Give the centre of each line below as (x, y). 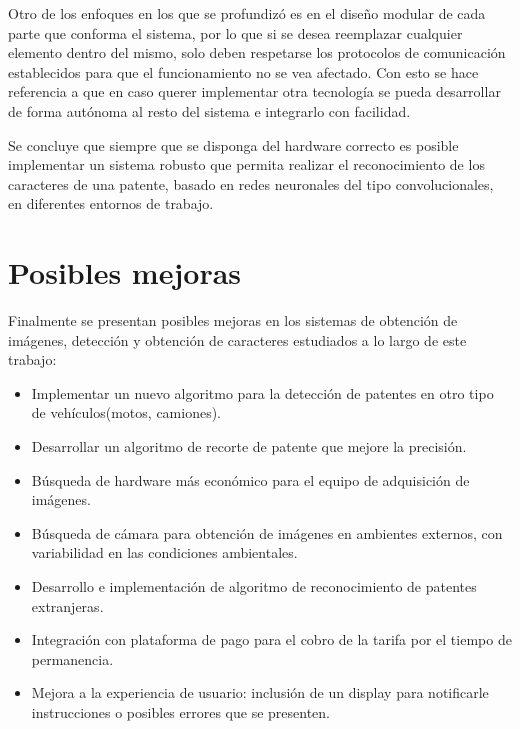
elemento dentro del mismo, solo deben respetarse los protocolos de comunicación (257, 52)
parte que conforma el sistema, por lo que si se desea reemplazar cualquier (235, 32)
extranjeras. (67, 605)
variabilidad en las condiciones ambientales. (164, 552)
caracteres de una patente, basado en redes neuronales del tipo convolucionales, (251, 183)
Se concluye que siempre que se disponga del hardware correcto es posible (233, 144)
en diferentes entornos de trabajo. (111, 203)
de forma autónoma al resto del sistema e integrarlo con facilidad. (209, 110)
